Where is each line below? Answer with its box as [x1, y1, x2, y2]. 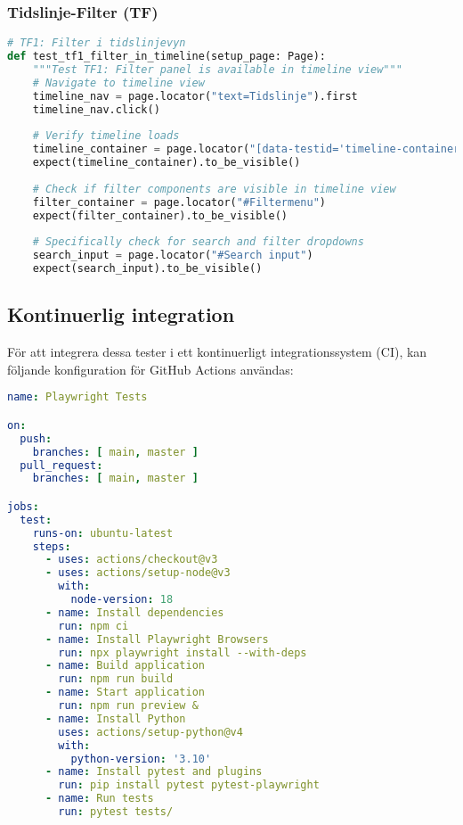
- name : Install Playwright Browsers [45, 632, 269, 646]
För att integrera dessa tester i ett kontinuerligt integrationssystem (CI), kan [7, 342, 427, 361]
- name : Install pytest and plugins [45, 765, 263, 779]
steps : [32, 540, 71, 553]
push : [20, 432, 53, 445]
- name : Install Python [45, 712, 186, 725]
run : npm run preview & [58, 699, 199, 713]
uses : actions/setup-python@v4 [58, 725, 243, 738]
